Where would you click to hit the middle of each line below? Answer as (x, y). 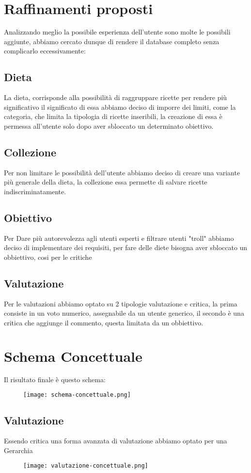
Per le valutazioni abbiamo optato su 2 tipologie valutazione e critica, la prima (121, 303)
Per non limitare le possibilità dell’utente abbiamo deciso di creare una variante (122, 172)
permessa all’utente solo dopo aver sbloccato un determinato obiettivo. (109, 126)
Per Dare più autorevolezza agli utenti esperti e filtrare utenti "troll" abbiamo (119, 238)
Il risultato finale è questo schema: (55, 379)
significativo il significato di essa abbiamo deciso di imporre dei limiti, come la (120, 107)
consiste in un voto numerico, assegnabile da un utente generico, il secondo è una (124, 313)
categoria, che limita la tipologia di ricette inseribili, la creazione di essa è (113, 116)
